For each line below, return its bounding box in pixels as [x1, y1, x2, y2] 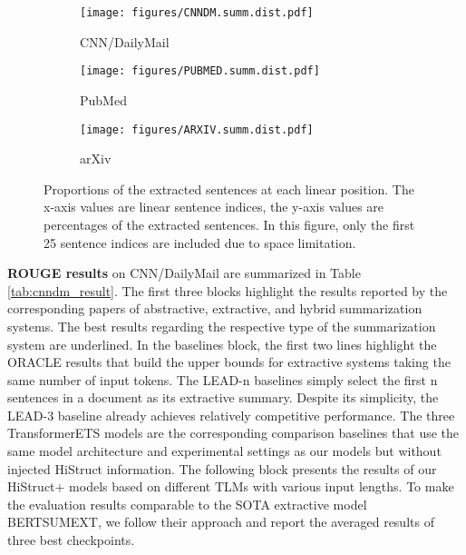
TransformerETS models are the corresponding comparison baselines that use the [7, 423, 460, 442]
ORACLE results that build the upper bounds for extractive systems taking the [7, 352, 451, 372]
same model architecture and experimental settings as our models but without [7, 441, 442, 461]
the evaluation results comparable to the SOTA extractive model [7, 494, 367, 513]
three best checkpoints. [7, 530, 135, 550]
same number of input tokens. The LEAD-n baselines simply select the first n [7, 370, 438, 389]
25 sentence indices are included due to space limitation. [44, 233, 356, 252]
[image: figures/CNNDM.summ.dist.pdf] [80, 6, 314, 19]
